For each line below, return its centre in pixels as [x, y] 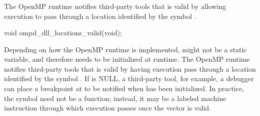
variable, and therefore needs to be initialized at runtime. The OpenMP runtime [127, 59]
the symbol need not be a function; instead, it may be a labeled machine [115, 98]
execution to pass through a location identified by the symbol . [100, 16]
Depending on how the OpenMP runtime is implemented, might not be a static [125, 49]
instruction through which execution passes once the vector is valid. [107, 108]
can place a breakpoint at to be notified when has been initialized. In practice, [124, 88]
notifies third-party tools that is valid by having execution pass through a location [130, 68]
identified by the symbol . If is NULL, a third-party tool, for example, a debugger [129, 78]
